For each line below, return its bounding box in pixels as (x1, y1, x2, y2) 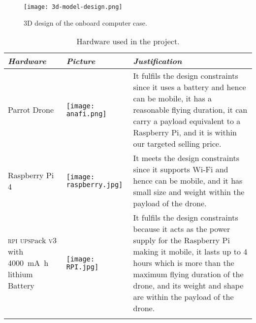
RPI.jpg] (66, 262, 99, 271)
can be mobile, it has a (133, 93, 212, 104)
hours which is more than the (133, 257, 234, 269)
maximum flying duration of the (133, 268, 244, 280)
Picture (66, 55, 96, 67)
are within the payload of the (133, 291, 234, 303)
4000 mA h (8, 257, 49, 269)
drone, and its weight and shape (133, 280, 244, 291)
